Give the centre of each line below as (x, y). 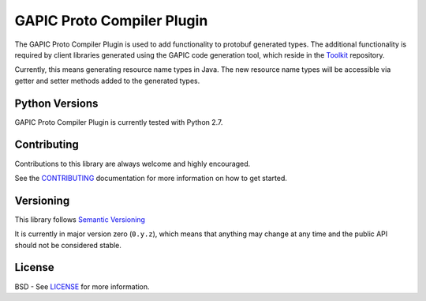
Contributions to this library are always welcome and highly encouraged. (133, 164)
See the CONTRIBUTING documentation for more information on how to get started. (151, 178)
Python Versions (56, 103)
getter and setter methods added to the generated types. (107, 81)
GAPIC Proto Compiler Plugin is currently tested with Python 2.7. (119, 122)
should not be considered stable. (68, 245)
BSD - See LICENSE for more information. (82, 286)
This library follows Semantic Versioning (80, 219)
